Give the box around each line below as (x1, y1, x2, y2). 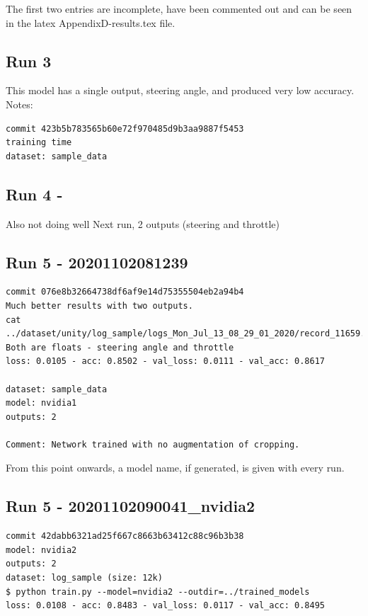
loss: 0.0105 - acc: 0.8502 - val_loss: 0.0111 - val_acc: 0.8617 (6, 356, 326, 367)
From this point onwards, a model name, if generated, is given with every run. (6, 460, 345, 475)
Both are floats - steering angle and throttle (6, 342, 234, 353)
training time (6, 137, 72, 148)
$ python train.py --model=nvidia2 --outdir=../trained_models (6, 586, 310, 597)
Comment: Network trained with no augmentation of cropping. (6, 439, 300, 450)
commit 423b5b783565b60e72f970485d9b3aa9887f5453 (6, 123, 244, 134)
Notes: (6, 96, 33, 111)
